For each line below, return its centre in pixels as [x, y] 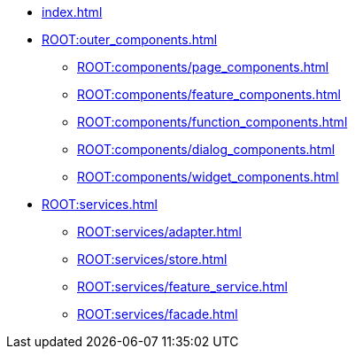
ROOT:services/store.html [152, 259]
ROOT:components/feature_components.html [209, 94]
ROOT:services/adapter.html [159, 232]
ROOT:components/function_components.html [212, 122]
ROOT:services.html [100, 204]
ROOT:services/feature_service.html [182, 286]
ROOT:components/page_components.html [203, 67]
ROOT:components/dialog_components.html [206, 149]
